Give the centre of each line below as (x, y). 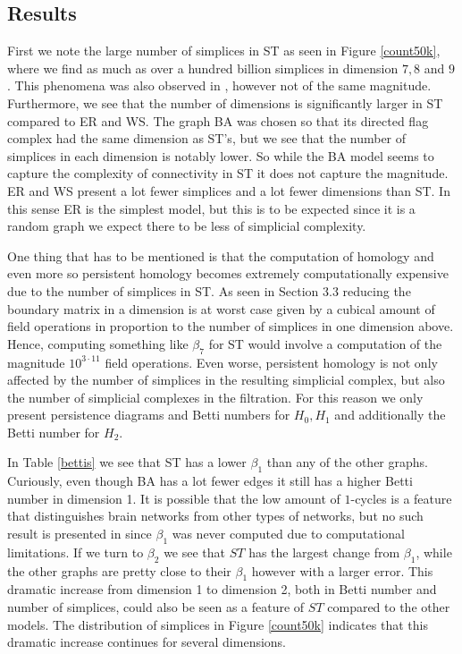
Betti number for (54, 432)
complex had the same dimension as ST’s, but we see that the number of (207, 138)
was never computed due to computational (288, 534)
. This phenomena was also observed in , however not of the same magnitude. (219, 85)
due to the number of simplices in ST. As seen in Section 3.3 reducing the (209, 290)
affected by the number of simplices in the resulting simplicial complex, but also (226, 380)
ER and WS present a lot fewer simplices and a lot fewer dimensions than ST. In (229, 190)
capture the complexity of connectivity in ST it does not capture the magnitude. (228, 173)
